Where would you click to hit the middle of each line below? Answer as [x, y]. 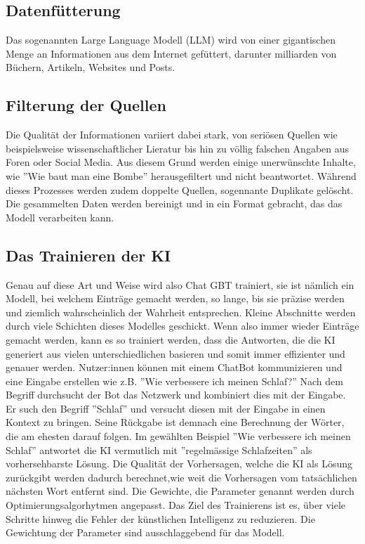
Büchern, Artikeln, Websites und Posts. [91, 67]
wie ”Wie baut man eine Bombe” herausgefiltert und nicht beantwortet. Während [181, 175]
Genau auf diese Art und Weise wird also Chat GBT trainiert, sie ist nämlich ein [180, 284]
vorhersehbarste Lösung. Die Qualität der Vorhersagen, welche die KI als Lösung [179, 464]
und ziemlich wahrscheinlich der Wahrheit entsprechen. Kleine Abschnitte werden [181, 312]
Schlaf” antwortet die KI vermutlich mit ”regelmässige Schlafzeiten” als [159, 449]
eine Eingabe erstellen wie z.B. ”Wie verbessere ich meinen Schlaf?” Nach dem [174, 381]
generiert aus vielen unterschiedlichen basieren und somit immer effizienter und [175, 353]
